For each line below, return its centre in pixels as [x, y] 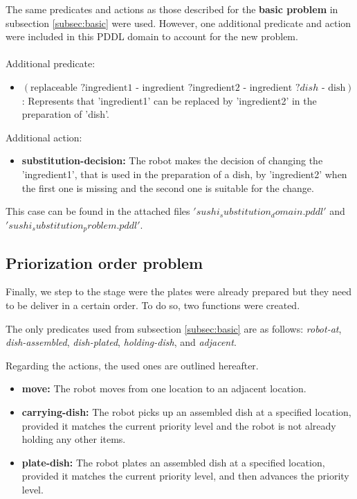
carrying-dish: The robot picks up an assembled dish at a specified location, [186, 411]
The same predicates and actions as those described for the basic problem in [172, 9]
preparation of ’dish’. [65, 114]
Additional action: [44, 137]
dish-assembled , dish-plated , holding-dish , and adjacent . [121, 342]
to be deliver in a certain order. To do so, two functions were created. [153, 305]
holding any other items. [74, 439]
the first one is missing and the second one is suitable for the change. [168, 187]
